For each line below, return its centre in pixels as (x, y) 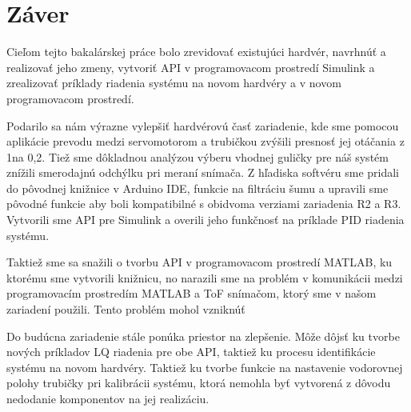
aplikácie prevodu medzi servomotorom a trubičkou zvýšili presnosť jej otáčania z (205, 141)
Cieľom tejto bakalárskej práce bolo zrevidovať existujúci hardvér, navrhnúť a (196, 52)
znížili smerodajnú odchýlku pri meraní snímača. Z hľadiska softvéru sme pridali (203, 172)
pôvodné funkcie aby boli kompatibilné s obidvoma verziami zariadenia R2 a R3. (204, 204)
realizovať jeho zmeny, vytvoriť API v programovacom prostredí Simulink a (191, 67)
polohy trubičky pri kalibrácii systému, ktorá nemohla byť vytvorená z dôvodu (199, 383)
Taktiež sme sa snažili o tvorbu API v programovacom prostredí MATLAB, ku (200, 262)
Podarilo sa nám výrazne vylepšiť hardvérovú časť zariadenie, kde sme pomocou (203, 125)
